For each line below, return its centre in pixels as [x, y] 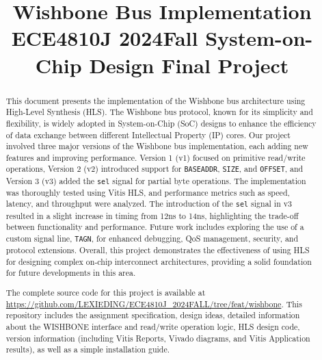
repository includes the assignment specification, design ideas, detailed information [153, 315]
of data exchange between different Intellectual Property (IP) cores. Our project [148, 134]
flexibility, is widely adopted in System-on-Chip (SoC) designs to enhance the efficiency [161, 123]
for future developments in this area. [71, 273]
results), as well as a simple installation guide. [88, 349]
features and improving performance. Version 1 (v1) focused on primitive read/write [156, 157]
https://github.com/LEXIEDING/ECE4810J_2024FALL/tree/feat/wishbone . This [154, 304]
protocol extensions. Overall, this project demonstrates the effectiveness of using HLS [158, 250]
